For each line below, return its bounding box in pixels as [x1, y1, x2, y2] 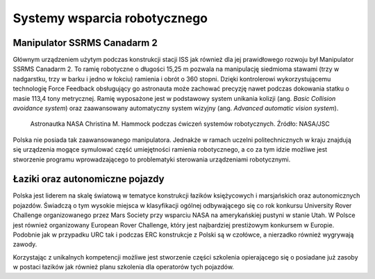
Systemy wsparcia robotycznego [12, 10, 208, 26]
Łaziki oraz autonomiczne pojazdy [12, 173, 165, 185]
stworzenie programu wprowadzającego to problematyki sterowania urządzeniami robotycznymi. [12, 155, 291, 164]
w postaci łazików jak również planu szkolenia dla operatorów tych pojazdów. [12, 263, 234, 271]
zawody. [12, 240, 37, 248]
